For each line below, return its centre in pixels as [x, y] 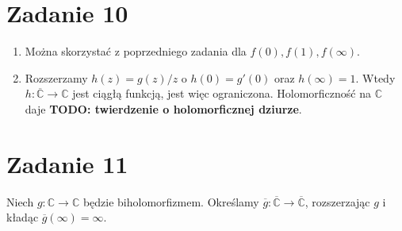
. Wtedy [375, 77]
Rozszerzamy [56, 77]
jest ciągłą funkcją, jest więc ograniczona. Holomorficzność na [222, 93]
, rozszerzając [337, 201]
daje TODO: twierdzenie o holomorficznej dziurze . [163, 108]
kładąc [23, 217]
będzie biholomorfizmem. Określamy [171, 201]
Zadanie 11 [67, 163]
